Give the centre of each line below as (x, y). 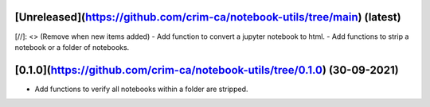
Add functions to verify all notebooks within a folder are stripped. (141, 89)
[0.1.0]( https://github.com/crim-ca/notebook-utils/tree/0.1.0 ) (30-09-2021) (207, 70)
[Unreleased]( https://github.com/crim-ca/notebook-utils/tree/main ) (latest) (208, 17)
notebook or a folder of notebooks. (72, 47)
